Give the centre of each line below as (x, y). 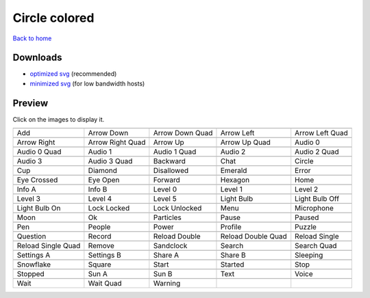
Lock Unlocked (177, 208)
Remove (101, 246)
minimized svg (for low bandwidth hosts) (87, 83)
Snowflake (34, 265)
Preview (30, 103)
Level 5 (165, 199)
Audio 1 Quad (175, 152)
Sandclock (170, 246)
